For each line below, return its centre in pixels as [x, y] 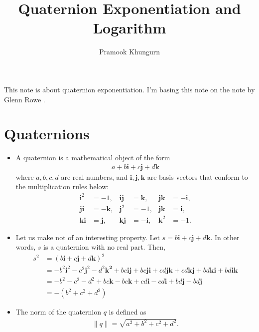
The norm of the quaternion [59, 312]
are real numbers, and [94, 176]
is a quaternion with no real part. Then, [104, 247]
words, [26, 247]
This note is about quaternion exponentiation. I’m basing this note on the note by [129, 89]
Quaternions [47, 134]
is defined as [128, 312]
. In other [225, 237]
